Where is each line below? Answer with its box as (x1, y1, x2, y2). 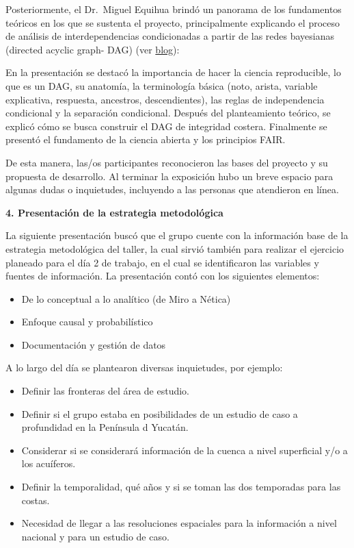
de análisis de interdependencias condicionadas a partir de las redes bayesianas (5, 29, 335, 43)
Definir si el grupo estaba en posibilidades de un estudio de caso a (21, 406, 298, 421)
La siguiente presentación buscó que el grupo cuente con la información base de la (5, 228, 349, 242)
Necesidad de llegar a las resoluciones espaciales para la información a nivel (21, 516, 337, 530)
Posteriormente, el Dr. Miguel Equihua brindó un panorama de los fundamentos (5, 2, 342, 16)
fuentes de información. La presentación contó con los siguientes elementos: (5, 269, 320, 283)
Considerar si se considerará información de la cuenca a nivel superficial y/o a (21, 443, 348, 457)
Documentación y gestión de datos (21, 337, 166, 351)
